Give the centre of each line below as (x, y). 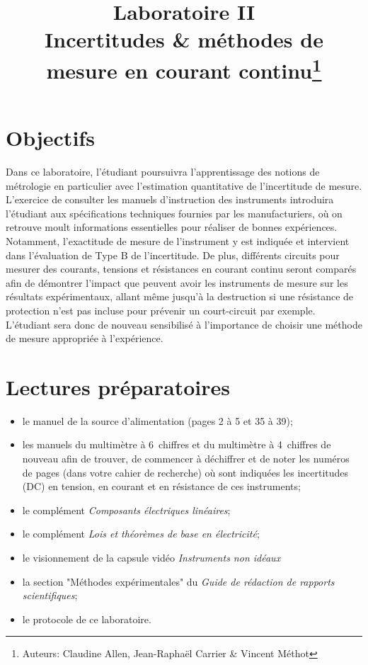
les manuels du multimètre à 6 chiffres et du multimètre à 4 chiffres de (177, 444)
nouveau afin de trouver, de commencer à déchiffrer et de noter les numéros (186, 459)
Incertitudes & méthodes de (184, 39)
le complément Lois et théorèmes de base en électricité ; (141, 534)
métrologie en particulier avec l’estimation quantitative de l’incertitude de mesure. (184, 185)
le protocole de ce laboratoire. (87, 619)
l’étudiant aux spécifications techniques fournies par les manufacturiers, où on (174, 213)
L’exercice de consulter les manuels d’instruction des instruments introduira (170, 199)
